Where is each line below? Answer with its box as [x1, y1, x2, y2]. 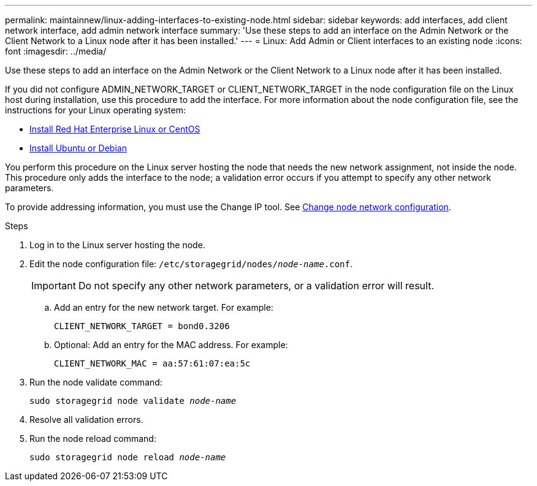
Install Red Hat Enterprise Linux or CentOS [29, 124, 200, 134]
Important [31, 279, 76, 292]
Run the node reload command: [29, 433, 156, 444]
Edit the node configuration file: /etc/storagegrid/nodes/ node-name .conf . [29, 259, 353, 269]
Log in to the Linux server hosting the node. [29, 240, 205, 250]
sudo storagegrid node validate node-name [29, 396, 237, 406]
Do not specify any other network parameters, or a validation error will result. [78, 279, 435, 292]
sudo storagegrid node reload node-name [29, 452, 226, 462]
